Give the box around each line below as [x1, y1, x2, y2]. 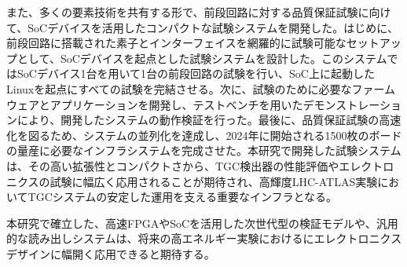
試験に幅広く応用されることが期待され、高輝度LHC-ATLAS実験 [49, 173, 378, 189]
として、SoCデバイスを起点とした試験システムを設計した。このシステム [16, 49, 387, 66]
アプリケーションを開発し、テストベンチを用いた [49, 96, 303, 112]
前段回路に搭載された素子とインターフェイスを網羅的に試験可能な [6, 35, 346, 51]
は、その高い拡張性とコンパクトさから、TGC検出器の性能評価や [6, 157, 339, 174]
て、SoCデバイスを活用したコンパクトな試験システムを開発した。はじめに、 [6, 19, 398, 35]
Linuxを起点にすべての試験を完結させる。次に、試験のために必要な [6, 80, 352, 97]
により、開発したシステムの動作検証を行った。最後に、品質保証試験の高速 [16, 112, 401, 128]
